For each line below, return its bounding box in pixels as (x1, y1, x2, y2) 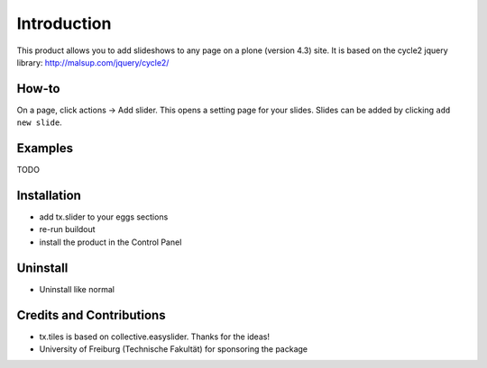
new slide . (16, 117, 62, 128)
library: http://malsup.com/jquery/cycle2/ (16, 57, 170, 67)
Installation (16, 187, 81, 202)
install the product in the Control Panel (39, 237, 182, 247)
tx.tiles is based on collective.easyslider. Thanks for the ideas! (39, 331, 271, 342)
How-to (16, 81, 60, 96)
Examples (16, 140, 74, 157)
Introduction (16, 13, 112, 33)
